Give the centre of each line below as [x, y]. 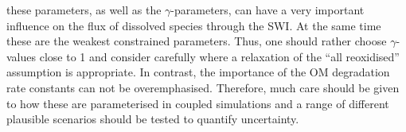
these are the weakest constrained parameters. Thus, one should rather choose [197, 41]
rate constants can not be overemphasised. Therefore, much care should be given [203, 87]
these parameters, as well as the [84, 10]
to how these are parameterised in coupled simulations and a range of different [198, 103]
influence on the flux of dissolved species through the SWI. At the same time [194, 25]
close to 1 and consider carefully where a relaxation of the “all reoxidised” [219, 56]
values [21, 56]
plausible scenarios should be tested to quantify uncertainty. [153, 119]
